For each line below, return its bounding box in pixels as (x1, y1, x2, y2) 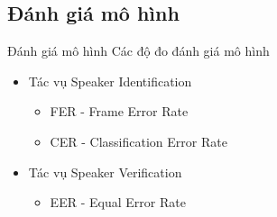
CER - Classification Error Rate (50, 131, 227, 150)
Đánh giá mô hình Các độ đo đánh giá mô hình (7, 41, 270, 60)
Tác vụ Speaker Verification (28, 162, 182, 181)
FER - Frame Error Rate (50, 102, 189, 121)
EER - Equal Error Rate (50, 193, 186, 212)
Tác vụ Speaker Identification (28, 71, 192, 90)
